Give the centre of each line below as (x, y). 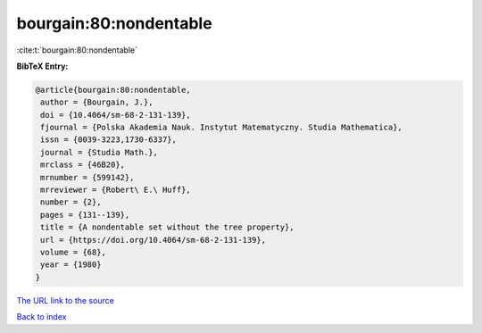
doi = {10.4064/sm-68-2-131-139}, (116, 115)
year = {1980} (71, 265)
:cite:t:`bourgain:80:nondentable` (77, 50)
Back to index (42, 317)
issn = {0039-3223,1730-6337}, (109, 140)
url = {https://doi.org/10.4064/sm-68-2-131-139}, (154, 240)
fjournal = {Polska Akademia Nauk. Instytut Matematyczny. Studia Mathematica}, (222, 128)
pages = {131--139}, (85, 215)
